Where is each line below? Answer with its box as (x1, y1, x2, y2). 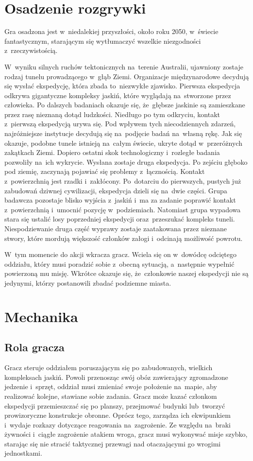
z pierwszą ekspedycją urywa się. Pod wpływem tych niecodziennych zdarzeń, (4, 119, 236, 129)
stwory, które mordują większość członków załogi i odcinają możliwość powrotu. (4, 233, 243, 243)
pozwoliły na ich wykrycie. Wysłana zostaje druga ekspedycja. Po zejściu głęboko (4, 156, 248, 167)
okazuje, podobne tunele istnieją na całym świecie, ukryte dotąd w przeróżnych (4, 137, 242, 148)
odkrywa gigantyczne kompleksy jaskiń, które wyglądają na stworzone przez (4, 90, 231, 100)
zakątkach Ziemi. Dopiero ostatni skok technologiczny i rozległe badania (4, 147, 220, 157)
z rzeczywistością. (4, 45, 58, 55)
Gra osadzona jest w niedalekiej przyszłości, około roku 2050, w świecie (4, 26, 219, 36)
